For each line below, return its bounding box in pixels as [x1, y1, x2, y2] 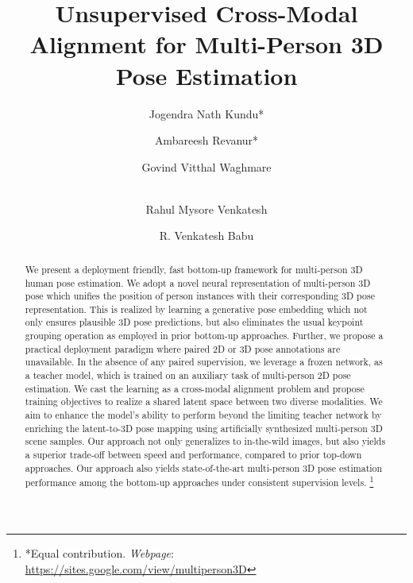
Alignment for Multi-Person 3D [29, 28, 384, 60]
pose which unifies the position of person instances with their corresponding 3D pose [25, 289, 375, 303]
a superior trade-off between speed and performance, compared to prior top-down [25, 448, 362, 461]
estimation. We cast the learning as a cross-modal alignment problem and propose [25, 381, 365, 395]
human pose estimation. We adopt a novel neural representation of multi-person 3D [25, 276, 371, 289]
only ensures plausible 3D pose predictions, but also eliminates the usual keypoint [25, 315, 364, 329]
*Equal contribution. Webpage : [25, 544, 174, 561]
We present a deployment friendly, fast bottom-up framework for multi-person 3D [25, 262, 363, 276]
